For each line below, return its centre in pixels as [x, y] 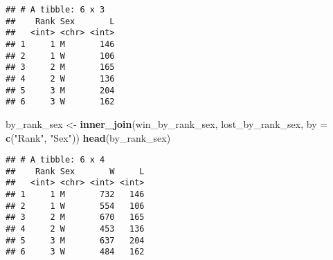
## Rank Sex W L [75, 171]
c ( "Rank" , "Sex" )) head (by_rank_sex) [88, 137]
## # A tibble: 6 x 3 [55, 10]
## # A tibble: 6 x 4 [55, 160]
